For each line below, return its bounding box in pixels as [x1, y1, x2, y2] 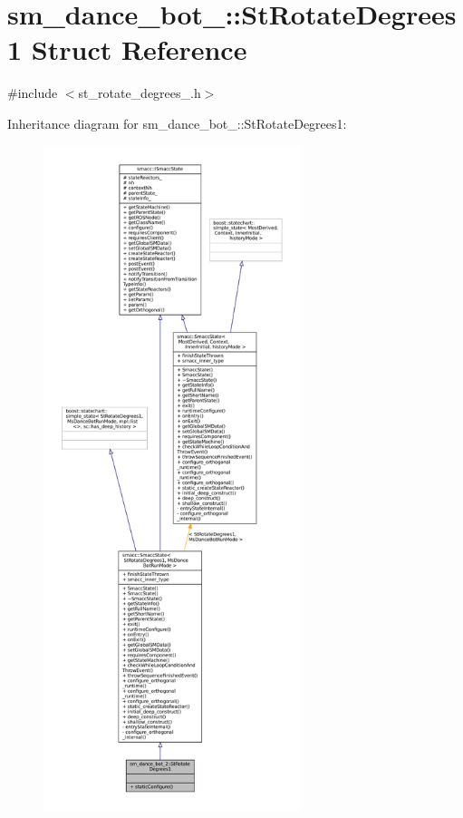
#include [7, 83, 58, 102]
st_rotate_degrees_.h [78, 83, 201, 102]
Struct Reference [31, 31, 247, 68]
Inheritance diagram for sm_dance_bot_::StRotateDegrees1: [7, 113, 347, 132]
